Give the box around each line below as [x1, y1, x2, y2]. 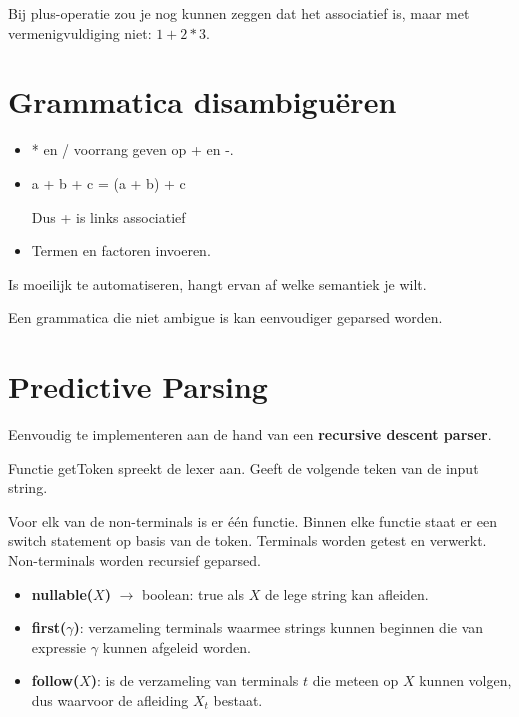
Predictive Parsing [8, 366, 268, 407]
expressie [31, 636, 87, 657]
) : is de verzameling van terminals [90, 670, 299, 691]
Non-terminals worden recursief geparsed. [8, 549, 261, 570]
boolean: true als [141, 583, 244, 604]
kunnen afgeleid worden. [102, 636, 251, 657]
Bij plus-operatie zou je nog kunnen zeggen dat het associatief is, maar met [8, 3, 470, 23]
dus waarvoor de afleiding [31, 689, 189, 710]
